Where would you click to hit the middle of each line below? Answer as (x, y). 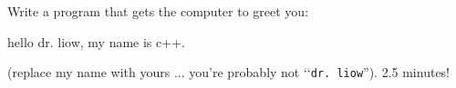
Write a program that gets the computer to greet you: (158, 11)
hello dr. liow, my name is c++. (96, 41)
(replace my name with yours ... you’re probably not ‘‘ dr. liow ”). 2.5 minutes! (229, 72)
